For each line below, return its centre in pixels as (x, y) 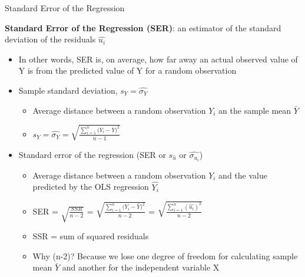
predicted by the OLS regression (91, 187)
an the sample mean (255, 110)
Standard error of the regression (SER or (92, 154)
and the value (243, 175)
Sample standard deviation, (68, 90)
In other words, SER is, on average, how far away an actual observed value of (158, 59)
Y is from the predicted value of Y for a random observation (127, 70)
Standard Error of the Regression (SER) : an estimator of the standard (143, 27)
